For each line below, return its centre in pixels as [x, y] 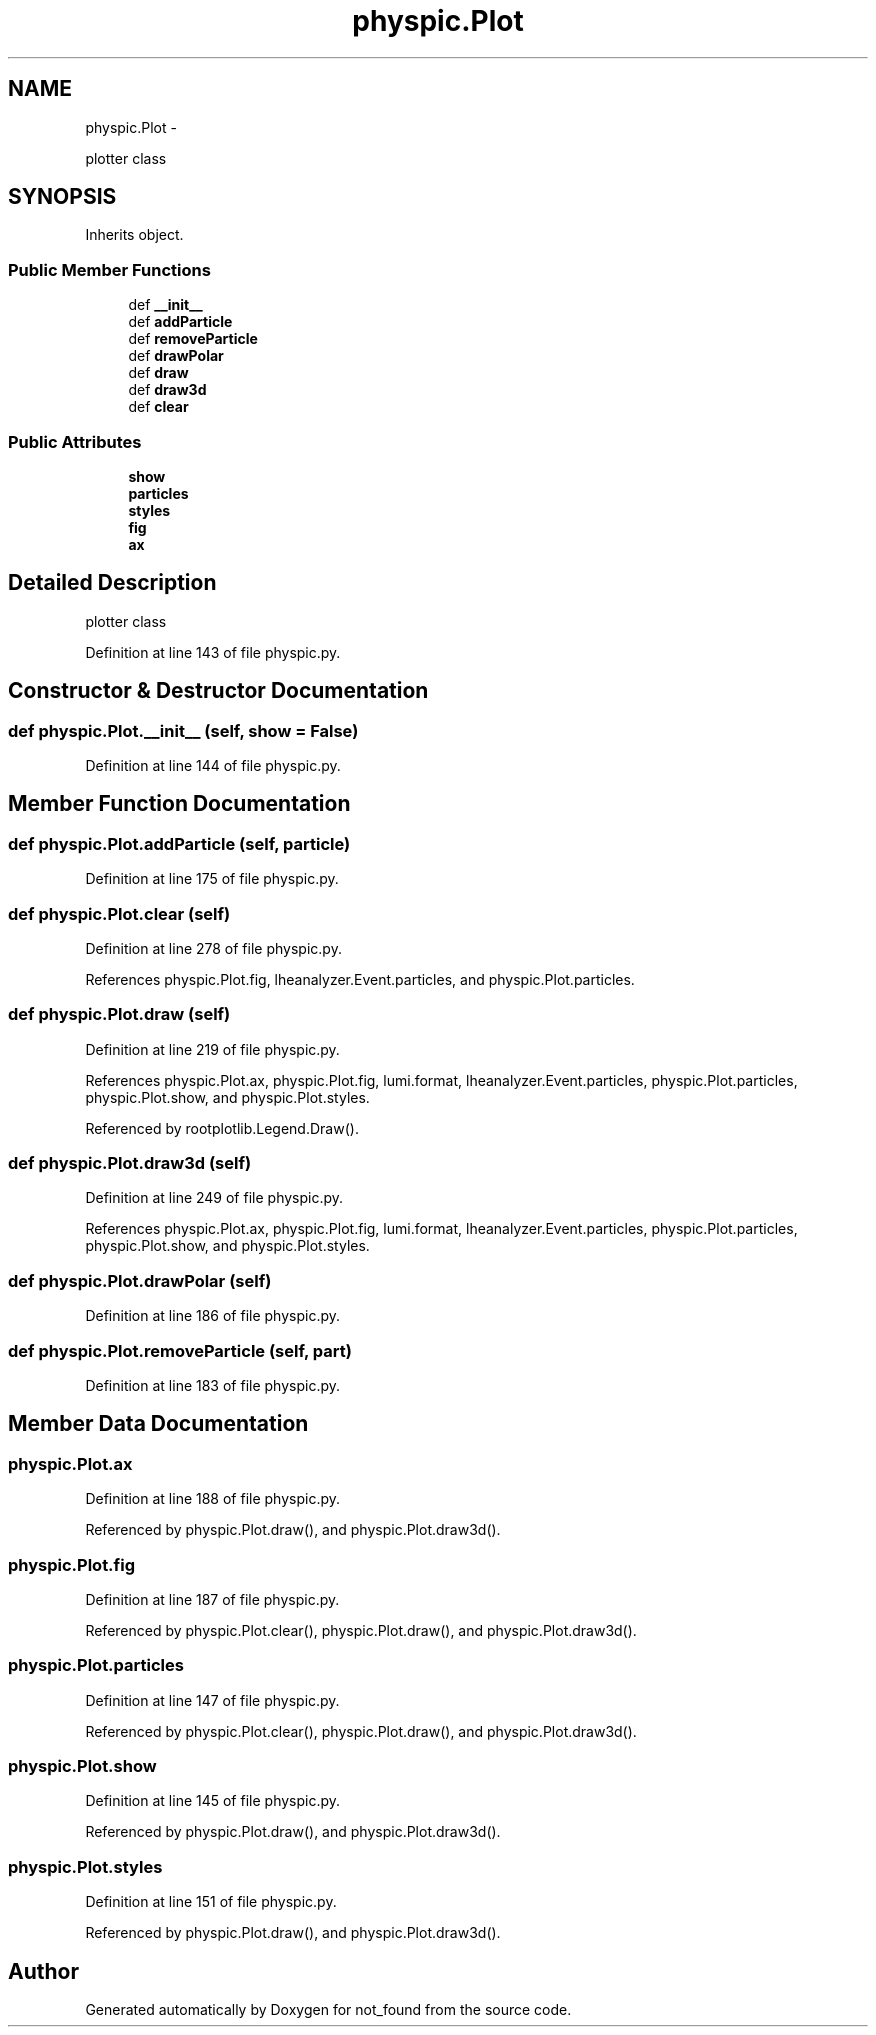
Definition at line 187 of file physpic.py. [212, 1599]
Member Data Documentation [158, 1424]
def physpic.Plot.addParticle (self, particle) [179, 843]
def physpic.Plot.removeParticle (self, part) [180, 1350]
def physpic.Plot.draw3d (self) [130, 1163]
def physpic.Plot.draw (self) [119, 1014]
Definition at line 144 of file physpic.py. [213, 765]
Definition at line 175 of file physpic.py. [212, 879]
